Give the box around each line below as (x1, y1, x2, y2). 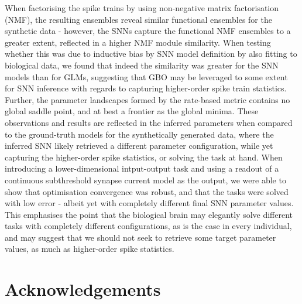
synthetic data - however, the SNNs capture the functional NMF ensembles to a (5, 25, 291, 37)
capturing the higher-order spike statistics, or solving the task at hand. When (5, 151, 283, 163)
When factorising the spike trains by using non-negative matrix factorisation (5, 2, 279, 13)
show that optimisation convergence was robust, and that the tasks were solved (5, 185, 289, 197)
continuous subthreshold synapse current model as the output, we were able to (5, 173, 286, 186)
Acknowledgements (5, 277, 161, 301)
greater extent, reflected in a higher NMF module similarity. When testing (5, 36, 271, 48)
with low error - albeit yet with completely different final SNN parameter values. (5, 197, 294, 209)
